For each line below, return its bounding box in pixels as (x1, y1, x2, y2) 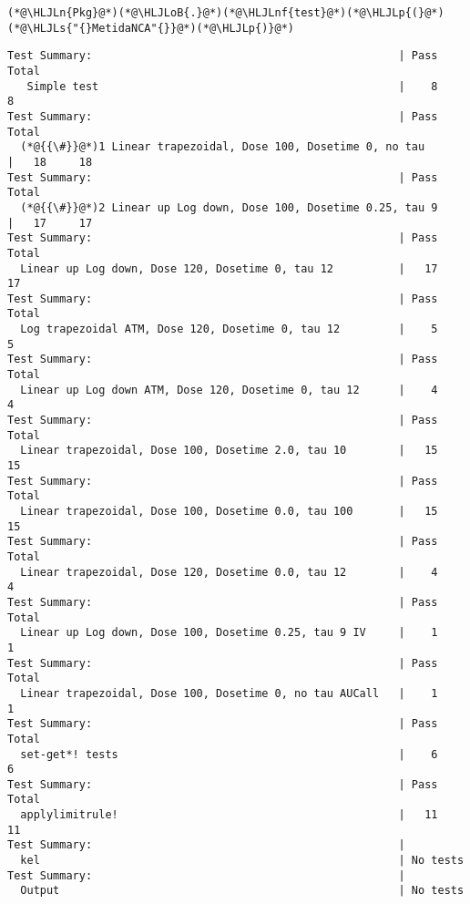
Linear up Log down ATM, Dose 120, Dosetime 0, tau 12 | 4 (20, 383, 438, 396)
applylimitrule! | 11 (20, 808, 438, 822)
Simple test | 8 (26, 79, 438, 93)
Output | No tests (20, 884, 465, 898)
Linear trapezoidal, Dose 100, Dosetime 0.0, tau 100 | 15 (20, 505, 438, 518)
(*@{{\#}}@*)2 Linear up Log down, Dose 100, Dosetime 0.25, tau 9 (20, 200, 438, 214)
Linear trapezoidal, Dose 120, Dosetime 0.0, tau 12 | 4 (20, 565, 438, 579)
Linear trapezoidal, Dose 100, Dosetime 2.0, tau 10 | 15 (20, 444, 438, 457)
